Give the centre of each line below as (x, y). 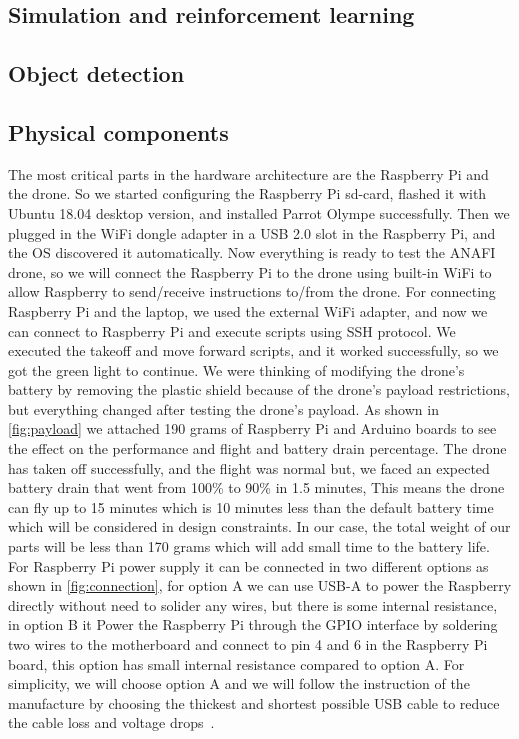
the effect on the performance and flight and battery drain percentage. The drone (257, 448)
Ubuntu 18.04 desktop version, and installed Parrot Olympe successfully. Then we (259, 212)
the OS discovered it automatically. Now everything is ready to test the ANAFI (252, 252)
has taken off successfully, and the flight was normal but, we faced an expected (249, 467)
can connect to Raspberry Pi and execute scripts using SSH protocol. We (232, 330)
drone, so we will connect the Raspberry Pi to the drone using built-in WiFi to (250, 271)
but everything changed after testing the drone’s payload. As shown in (223, 408)
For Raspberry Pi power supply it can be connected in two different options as (248, 565)
